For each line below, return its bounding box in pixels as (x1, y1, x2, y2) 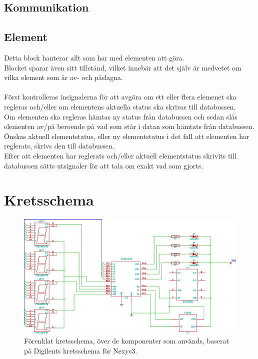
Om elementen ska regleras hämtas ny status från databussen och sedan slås (4, 111, 237, 121)
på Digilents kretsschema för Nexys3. (24, 345, 137, 355)
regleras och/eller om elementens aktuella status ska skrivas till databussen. (4, 101, 236, 111)
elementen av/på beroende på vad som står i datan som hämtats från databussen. (4, 121, 254, 131)
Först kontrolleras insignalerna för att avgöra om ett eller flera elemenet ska (4, 91, 236, 102)
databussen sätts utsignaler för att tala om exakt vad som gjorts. (4, 160, 203, 170)
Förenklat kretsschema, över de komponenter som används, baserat (24, 335, 229, 346)
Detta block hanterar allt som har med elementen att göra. (4, 52, 184, 62)
